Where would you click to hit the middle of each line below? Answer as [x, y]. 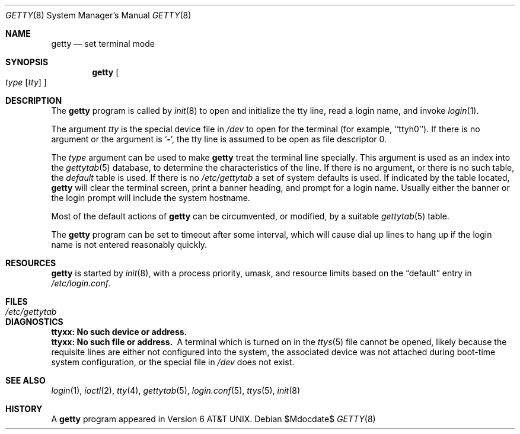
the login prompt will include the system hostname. [151, 198]
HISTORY [24, 409]
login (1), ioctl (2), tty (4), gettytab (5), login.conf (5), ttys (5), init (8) [176, 390]
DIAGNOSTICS [34, 322]
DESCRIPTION [34, 100]
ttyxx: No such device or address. [119, 332]
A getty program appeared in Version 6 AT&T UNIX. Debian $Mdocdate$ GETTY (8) [213, 419]
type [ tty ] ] [26, 82]
